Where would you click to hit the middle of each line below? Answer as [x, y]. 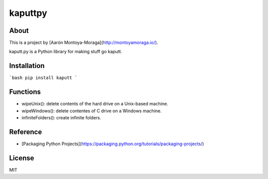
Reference [26, 132]
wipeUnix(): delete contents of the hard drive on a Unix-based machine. [95, 104]
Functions [25, 92]
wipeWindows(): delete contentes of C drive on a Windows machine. [92, 111]
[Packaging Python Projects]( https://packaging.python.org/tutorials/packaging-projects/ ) [113, 144]
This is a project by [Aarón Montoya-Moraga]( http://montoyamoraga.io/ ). [84, 43]
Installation [27, 66]
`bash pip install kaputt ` [43, 78]
